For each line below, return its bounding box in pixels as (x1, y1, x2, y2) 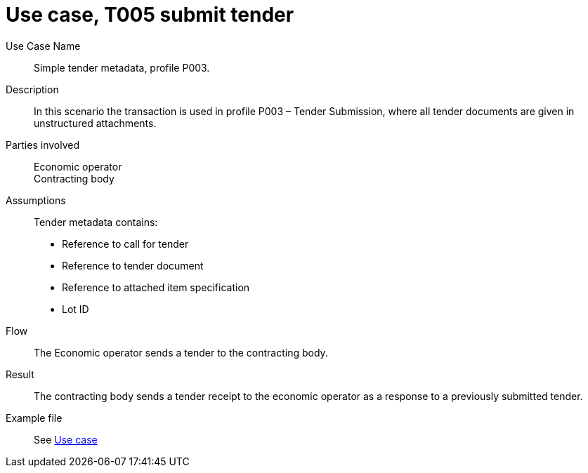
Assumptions (6, 194, 66, 206)
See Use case (34, 433, 98, 446)
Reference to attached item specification (62, 281, 250, 293)
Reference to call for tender (62, 237, 189, 250)
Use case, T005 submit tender (6, 3, 294, 27)
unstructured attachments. (34, 116, 157, 129)
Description (6, 83, 59, 95)
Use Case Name (6, 39, 81, 52)
